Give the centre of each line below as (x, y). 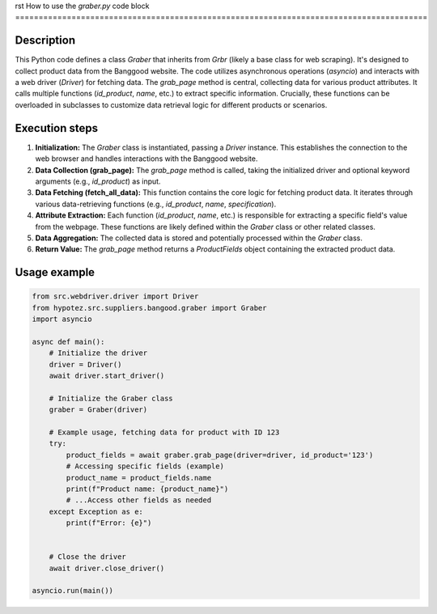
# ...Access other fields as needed (139, 500)
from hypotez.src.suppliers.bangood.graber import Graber (149, 308)
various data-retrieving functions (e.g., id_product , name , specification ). (156, 204)
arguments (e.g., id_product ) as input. (98, 181)
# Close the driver (88, 557)
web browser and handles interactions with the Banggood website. (146, 159)
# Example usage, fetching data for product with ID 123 (164, 432)
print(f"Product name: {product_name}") (147, 489)
